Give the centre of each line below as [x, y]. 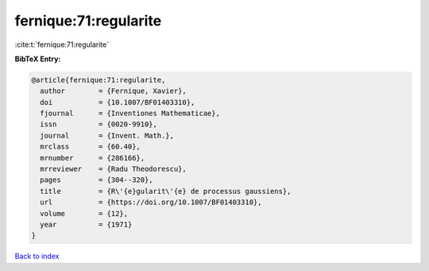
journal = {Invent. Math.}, [107, 135]
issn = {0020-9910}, [99, 124]
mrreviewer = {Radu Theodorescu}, [113, 169]
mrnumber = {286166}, [93, 158]
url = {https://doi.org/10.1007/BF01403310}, [151, 202]
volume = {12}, [84, 213]
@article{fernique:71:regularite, [99, 80]
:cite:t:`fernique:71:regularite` [62, 45]
